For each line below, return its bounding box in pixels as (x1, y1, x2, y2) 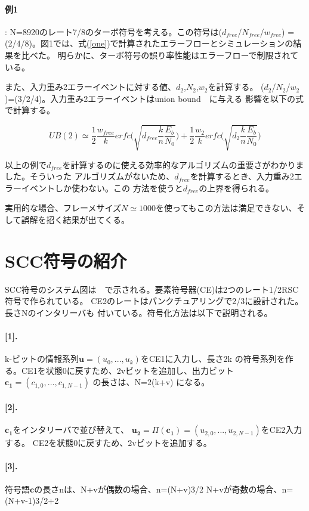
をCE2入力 (261, 423, 302, 436)
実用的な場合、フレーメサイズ (5, 202, 122, 214)
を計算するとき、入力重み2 (190, 170, 294, 182)
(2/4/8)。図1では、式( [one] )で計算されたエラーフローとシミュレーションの (5, 37, 293, 49)
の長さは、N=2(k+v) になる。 (92, 376, 210, 388)
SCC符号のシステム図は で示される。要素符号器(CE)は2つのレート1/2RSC (5, 283, 299, 295)
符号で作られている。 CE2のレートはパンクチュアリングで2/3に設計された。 (5, 295, 304, 307)
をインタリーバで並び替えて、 (13, 423, 129, 436)
